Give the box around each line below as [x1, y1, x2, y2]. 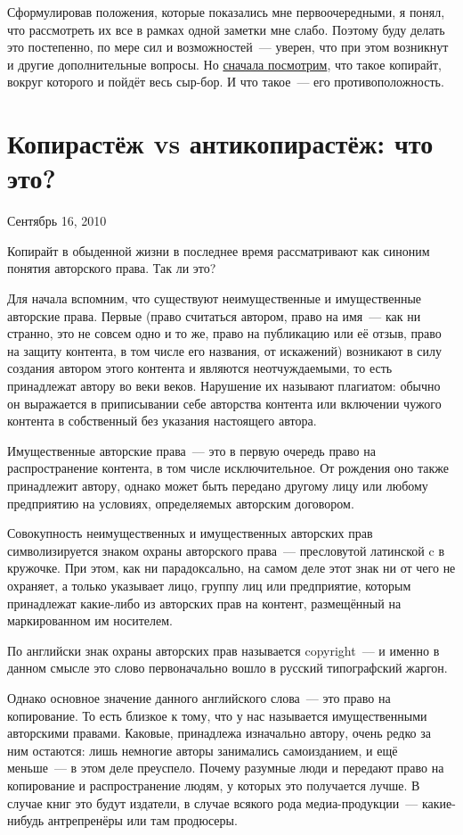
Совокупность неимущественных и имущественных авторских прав [7, 524, 373, 542]
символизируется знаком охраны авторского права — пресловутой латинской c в [7, 541, 444, 559]
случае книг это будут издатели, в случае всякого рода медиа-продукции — [7, 793, 418, 812]
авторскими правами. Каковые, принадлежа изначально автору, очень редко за [7, 723, 431, 742]
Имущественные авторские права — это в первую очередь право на [7, 441, 376, 459]
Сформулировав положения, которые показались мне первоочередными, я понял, [7, 3, 445, 21]
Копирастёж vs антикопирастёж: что [7, 125, 434, 161]
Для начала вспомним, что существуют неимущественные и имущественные [7, 289, 422, 308]
